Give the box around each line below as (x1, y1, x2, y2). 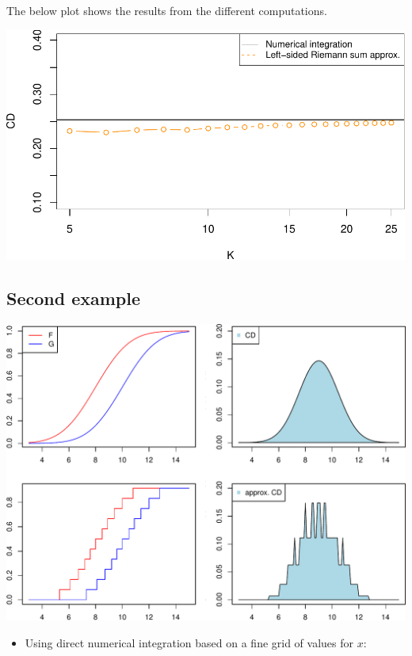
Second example (6, 286, 141, 311)
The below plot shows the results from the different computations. (6, 2, 327, 18)
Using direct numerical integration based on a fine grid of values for (25, 634, 354, 650)
